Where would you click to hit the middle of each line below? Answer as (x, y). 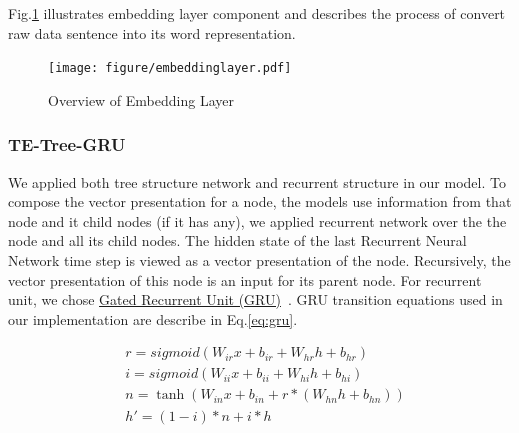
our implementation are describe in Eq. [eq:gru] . (153, 318)
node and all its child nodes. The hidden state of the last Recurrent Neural (237, 240)
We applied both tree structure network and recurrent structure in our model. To (257, 181)
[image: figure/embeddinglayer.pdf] (170, 68)
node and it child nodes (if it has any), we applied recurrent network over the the (257, 220)
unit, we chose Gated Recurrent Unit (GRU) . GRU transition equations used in (255, 299)
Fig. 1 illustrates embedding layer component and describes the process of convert (257, 13)
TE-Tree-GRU (67, 144)
